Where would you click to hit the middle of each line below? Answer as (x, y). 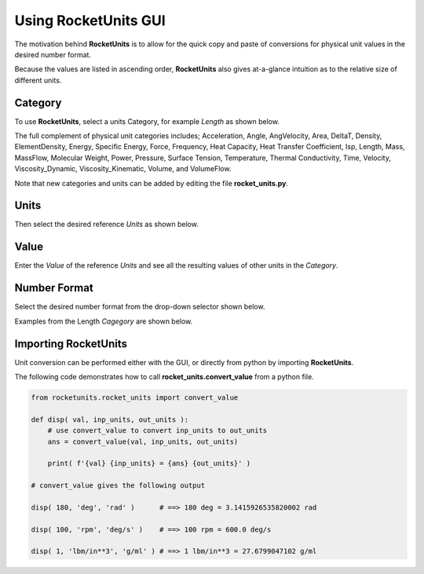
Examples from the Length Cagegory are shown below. (104, 321)
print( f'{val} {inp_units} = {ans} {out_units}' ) (149, 464)
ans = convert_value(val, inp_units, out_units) (143, 441)
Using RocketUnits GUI (90, 20)
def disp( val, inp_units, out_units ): (110, 419)
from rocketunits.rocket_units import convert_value (135, 397)
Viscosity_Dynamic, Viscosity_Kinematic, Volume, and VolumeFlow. (123, 169)
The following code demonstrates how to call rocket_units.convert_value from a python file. (164, 376)
